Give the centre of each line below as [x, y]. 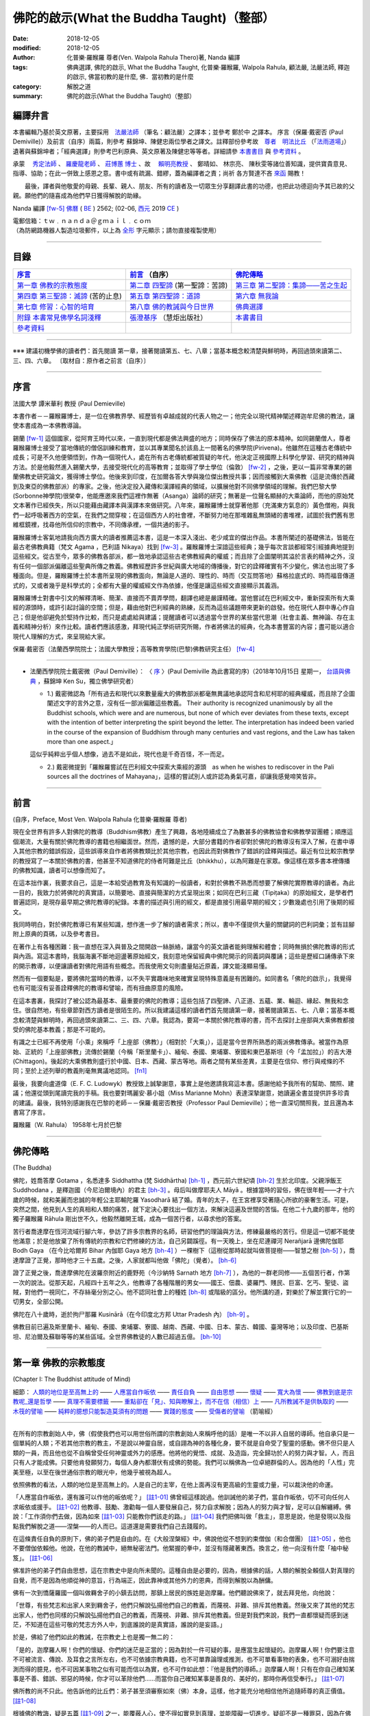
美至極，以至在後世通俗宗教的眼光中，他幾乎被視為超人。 [94, 1472]
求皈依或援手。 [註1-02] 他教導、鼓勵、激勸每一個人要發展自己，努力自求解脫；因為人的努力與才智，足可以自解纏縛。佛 [182, 1507]
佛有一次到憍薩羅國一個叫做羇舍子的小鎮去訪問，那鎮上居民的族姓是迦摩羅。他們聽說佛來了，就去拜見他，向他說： [175, 1592]
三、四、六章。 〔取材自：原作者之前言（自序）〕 [81, 360]
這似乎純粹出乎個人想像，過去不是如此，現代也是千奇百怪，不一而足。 [129, 754]
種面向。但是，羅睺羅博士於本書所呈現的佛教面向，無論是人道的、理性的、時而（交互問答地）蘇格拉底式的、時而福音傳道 [184, 576]
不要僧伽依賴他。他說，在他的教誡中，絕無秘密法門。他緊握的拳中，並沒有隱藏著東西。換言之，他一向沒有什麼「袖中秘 [181, 1549]
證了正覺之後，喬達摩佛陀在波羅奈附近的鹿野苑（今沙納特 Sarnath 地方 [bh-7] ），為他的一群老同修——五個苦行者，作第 [182, 1273]
